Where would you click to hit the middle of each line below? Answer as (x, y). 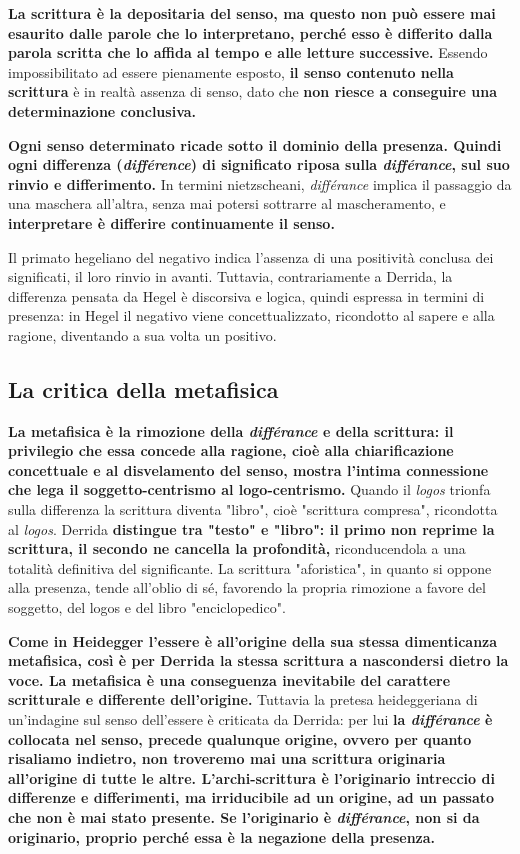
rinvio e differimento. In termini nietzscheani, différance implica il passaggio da (260, 183)
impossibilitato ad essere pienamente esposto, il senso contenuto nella (231, 71)
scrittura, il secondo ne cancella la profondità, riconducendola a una (237, 548)
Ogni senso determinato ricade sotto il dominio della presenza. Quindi (255, 144)
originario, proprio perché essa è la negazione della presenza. (222, 836)
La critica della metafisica (143, 388)
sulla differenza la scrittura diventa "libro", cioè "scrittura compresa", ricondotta (253, 509)
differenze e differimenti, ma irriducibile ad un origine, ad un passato (251, 797)
